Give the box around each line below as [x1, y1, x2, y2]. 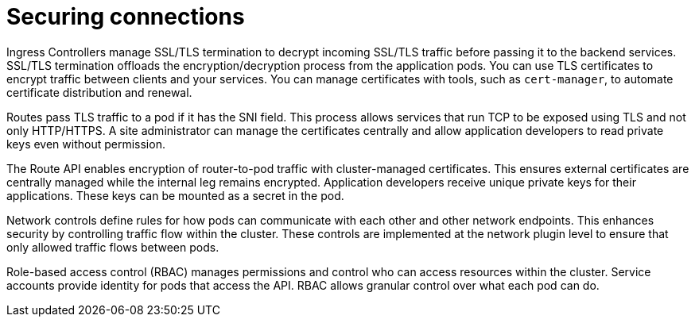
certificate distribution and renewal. [6, 85, 192, 99]
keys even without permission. [6, 137, 165, 151]
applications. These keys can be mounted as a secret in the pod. [6, 188, 344, 202]
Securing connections [6, 3, 245, 30]
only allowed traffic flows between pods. [6, 240, 219, 254]
